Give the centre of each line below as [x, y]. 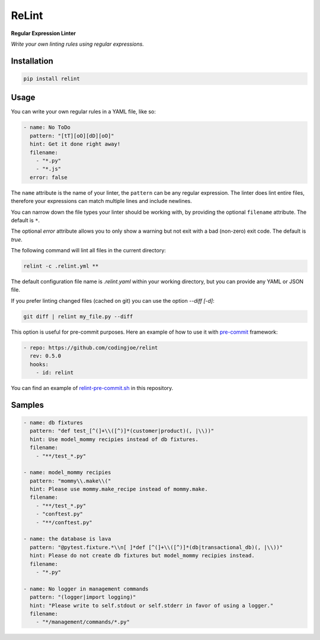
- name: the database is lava [67, 539]
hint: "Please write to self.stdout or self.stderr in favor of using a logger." [152, 605]
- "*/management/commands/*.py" [83, 622]
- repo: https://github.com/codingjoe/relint [91, 348]
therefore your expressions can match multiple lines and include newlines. [102, 201]
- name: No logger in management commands [86, 589]
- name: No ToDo [47, 127]
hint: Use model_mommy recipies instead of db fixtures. [114, 439]
